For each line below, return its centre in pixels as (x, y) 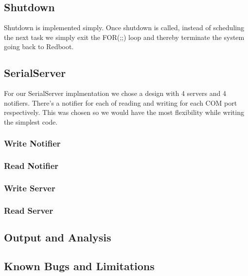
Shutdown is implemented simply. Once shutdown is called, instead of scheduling (124, 28)
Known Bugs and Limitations (79, 266)
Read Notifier (31, 166)
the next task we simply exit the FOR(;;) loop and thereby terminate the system (124, 37)
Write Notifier (32, 143)
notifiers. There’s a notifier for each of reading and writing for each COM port (121, 102)
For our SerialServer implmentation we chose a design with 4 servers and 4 (115, 93)
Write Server (30, 188)
